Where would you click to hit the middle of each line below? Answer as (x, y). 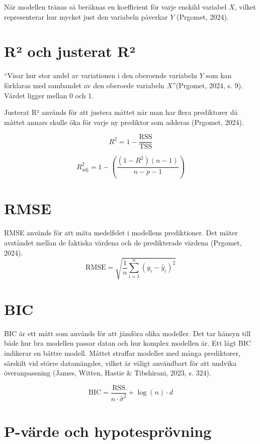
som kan (219, 75)
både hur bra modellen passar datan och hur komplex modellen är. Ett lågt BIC (128, 343)
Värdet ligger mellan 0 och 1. (49, 95)
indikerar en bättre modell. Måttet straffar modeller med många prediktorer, (122, 353)
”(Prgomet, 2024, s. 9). (208, 85)
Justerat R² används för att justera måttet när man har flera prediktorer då (121, 112)
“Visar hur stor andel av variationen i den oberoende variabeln (101, 75)
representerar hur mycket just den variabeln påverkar (86, 16)
